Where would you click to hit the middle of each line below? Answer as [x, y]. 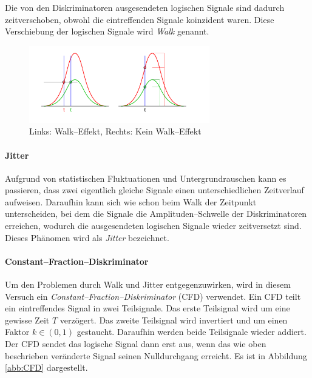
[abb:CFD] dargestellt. [46, 367]
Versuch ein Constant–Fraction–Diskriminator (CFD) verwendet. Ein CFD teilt [153, 296]
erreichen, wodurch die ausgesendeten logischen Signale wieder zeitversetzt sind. [153, 226]
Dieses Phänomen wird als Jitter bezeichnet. [87, 237]
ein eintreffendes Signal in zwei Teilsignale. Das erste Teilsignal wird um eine [148, 308]
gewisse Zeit [27, 320]
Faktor [17, 332]
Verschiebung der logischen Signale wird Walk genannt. [107, 31]
